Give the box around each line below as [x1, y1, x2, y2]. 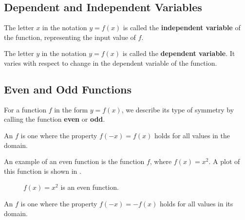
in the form [54, 104, 88, 114]
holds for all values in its [159, 198, 233, 208]
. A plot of [208, 156, 240, 166]
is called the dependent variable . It [122, 48, 235, 58]
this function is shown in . [4, 165, 81, 176]
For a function [4, 104, 46, 114]
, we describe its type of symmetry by [121, 104, 234, 114]
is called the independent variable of [123, 22, 241, 33]
